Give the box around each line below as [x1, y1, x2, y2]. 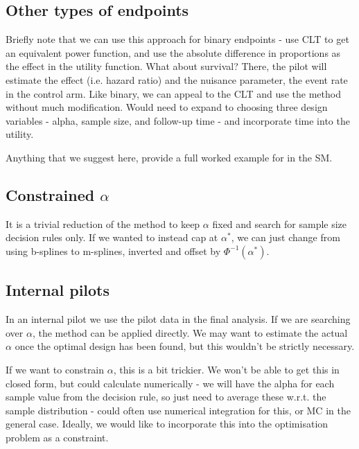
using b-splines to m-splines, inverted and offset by [6, 243, 221, 258]
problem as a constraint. [6, 430, 109, 444]
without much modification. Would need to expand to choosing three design [6, 100, 328, 114]
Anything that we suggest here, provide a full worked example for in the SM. [6, 150, 333, 164]
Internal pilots [6, 279, 110, 301]
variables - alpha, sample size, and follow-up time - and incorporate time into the [6, 113, 350, 127]
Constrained [6, 184, 95, 205]
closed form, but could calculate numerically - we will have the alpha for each [6, 376, 335, 390]
